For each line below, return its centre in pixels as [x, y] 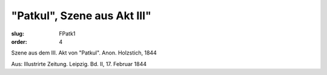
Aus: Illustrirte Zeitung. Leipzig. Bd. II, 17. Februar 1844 [79, 64]
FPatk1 [67, 34]
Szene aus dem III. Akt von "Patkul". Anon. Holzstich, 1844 [84, 53]
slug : [18, 34]
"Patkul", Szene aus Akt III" [81, 16]
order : [19, 41]
